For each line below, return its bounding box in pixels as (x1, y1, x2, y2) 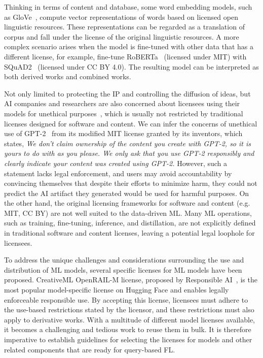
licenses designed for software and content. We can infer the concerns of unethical (4, 118, 257, 128)
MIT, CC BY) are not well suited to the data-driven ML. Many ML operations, (4, 207, 252, 218)
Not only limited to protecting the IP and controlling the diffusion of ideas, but (4, 88, 251, 99)
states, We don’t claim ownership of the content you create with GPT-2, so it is (4, 138, 251, 148)
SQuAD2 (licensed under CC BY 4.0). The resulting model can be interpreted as (4, 61, 259, 72)
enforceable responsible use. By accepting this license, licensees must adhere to (4, 294, 248, 305)
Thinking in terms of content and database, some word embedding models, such (4, 2, 252, 12)
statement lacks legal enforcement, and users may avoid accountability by (4, 168, 232, 178)
